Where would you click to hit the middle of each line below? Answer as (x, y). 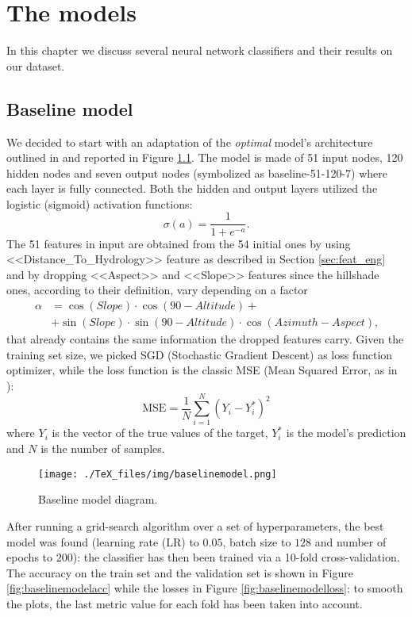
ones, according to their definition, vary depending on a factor (157, 290)
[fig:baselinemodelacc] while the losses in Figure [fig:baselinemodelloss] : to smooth (205, 588)
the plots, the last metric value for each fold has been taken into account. (185, 603)
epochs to (30, 557)
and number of (350, 541)
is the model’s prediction (346, 433)
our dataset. (36, 65)
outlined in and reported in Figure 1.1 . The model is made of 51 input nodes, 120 (205, 157)
